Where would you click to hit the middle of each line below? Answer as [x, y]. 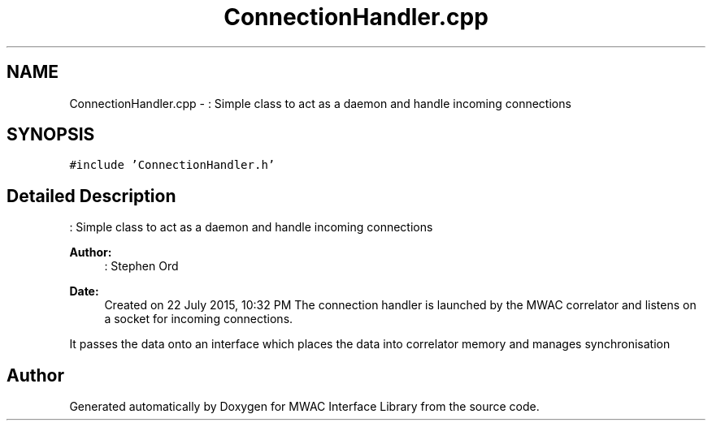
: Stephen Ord [141, 266]
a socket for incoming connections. [199, 319]
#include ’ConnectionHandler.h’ [172, 165]
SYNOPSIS [51, 135]
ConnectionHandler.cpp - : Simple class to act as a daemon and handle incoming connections [320, 103]
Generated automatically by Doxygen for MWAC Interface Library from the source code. [304, 407]
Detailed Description [91, 196]
